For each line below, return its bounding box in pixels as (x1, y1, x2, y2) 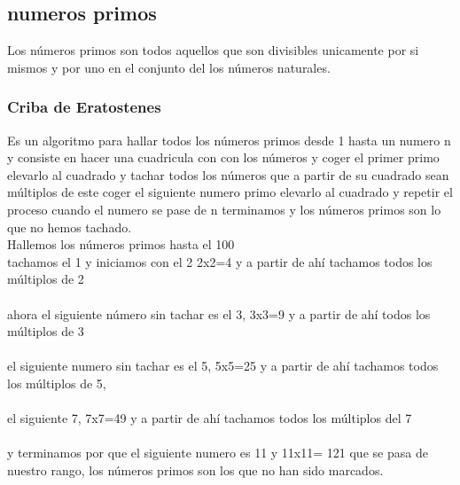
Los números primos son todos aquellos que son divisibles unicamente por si (7, 41, 419, 59)
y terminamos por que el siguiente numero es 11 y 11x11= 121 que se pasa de (7, 443, 428, 462)
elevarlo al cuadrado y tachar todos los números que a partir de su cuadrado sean (7, 165, 449, 184)
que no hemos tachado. (7, 217, 132, 236)
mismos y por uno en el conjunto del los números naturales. (7, 58, 331, 76)
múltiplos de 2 (7, 270, 84, 288)
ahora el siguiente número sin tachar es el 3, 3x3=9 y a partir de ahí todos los (7, 304, 431, 323)
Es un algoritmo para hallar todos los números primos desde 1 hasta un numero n (7, 130, 451, 149)
